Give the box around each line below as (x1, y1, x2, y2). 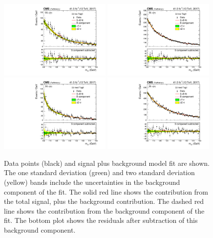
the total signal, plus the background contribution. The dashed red (4, 196, 204, 206)
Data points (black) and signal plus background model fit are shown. (4, 158, 210, 168)
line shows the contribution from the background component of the (4, 205, 205, 216)
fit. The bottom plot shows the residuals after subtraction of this (4, 215, 198, 225)
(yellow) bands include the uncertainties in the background (4, 177, 180, 187)
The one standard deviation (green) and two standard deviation (4, 167, 195, 178)
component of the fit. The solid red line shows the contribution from (4, 186, 209, 197)
